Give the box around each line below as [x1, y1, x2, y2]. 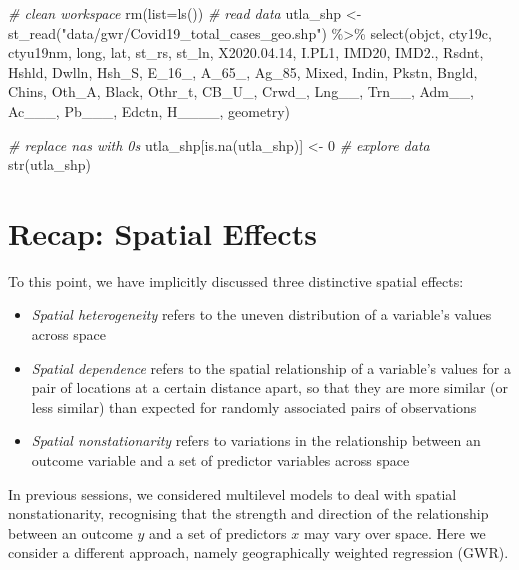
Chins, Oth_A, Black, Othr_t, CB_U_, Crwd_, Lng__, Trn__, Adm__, [8, 81, 474, 102]
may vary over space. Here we [303, 522, 486, 543]
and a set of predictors [149, 522, 287, 543]
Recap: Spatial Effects [8, 212, 317, 253]
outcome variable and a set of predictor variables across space [31, 450, 410, 471]
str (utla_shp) [8, 154, 92, 175]
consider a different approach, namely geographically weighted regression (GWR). [8, 542, 509, 563]
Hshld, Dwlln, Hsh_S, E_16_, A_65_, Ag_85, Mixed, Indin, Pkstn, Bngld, [8, 61, 478, 82]
